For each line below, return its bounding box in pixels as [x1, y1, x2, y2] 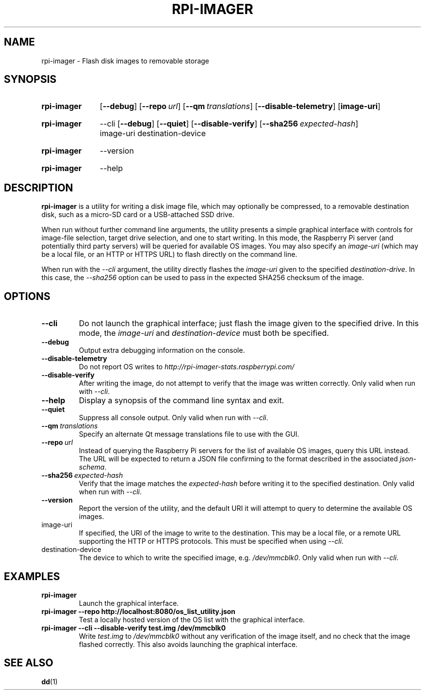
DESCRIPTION [4, 181, 73, 194]
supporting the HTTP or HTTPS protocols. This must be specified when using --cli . [79, 537, 344, 546]
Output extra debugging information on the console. [79, 346, 245, 355]
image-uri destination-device [99, 128, 206, 139]
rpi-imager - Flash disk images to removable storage [41, 56, 210, 65]
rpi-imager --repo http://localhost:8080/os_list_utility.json [41, 607, 236, 615]
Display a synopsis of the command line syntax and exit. [79, 395, 284, 406]
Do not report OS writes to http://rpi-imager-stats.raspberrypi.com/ [79, 363, 294, 371]
